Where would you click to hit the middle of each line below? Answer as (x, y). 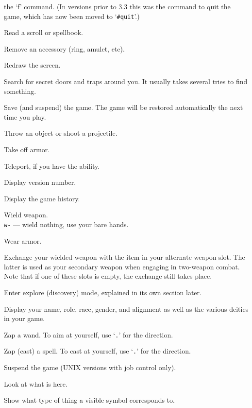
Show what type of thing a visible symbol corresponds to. (89, 400)
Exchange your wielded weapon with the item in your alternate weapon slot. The (125, 257)
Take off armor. (27, 149)
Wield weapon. (26, 215)
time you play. (25, 116)
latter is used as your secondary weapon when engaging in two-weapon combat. (122, 266)
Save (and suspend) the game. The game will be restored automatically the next (124, 107)
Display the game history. (42, 198)
